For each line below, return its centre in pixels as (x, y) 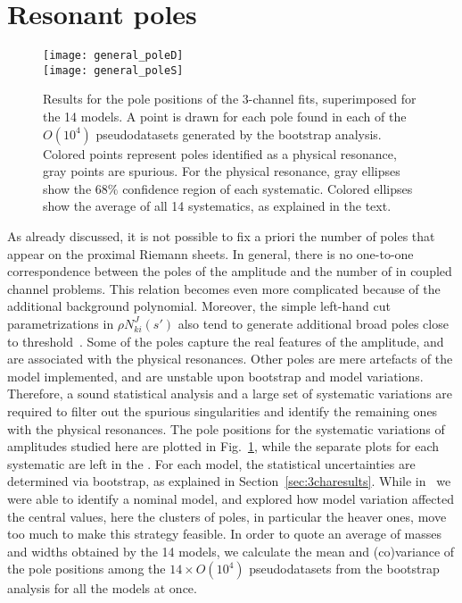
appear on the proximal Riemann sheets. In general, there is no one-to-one (210, 253)
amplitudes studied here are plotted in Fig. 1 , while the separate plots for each (223, 446)
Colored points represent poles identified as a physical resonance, (220, 153)
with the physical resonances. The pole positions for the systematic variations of (226, 428)
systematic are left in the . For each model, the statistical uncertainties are (211, 463)
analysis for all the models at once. (102, 588)
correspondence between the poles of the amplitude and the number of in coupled (230, 271)
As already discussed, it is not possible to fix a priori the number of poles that (221, 236)
